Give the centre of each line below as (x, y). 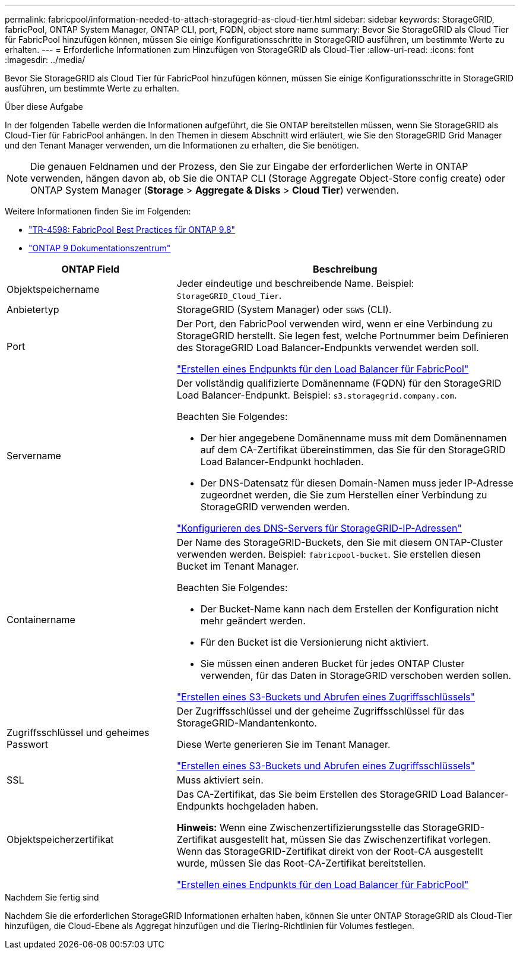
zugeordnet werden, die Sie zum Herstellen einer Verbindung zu (344, 495)
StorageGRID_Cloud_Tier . (229, 295)
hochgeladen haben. (273, 806)
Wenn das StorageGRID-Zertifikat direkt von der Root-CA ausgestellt (330, 851)
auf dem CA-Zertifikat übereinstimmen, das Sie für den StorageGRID (353, 450)
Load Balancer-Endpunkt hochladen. (282, 462)
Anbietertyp (33, 309)
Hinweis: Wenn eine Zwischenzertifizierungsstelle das (298, 827)
